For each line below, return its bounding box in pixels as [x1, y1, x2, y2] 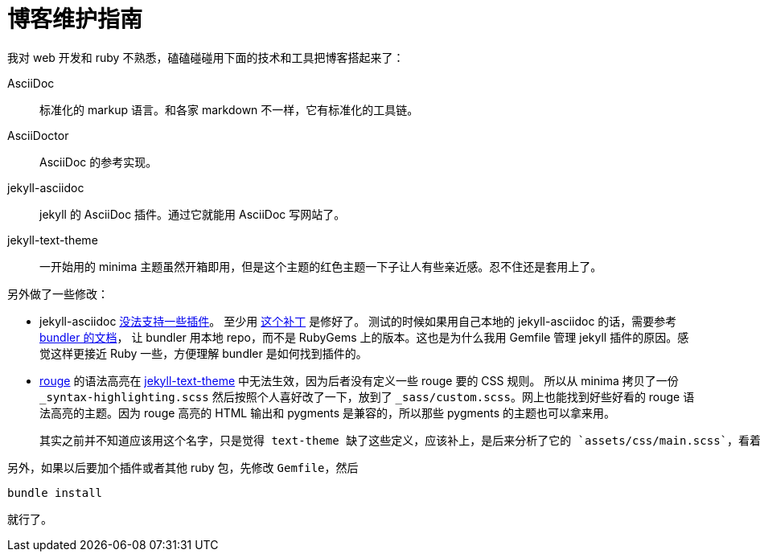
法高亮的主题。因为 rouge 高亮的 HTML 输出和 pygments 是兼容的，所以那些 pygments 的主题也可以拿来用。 [39, 405, 615, 420]
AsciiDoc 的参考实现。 [39, 154, 158, 169]
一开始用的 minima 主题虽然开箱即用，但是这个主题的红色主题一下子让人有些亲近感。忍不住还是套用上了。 [39, 259, 602, 273]
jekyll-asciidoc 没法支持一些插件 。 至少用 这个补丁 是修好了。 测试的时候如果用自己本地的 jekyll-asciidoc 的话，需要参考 [39, 314, 677, 328]
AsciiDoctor [7, 128, 69, 142]
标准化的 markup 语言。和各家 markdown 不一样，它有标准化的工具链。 [39, 102, 419, 117]
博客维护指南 [7, 6, 143, 33]
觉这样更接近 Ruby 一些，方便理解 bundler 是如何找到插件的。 [39, 346, 368, 360]
